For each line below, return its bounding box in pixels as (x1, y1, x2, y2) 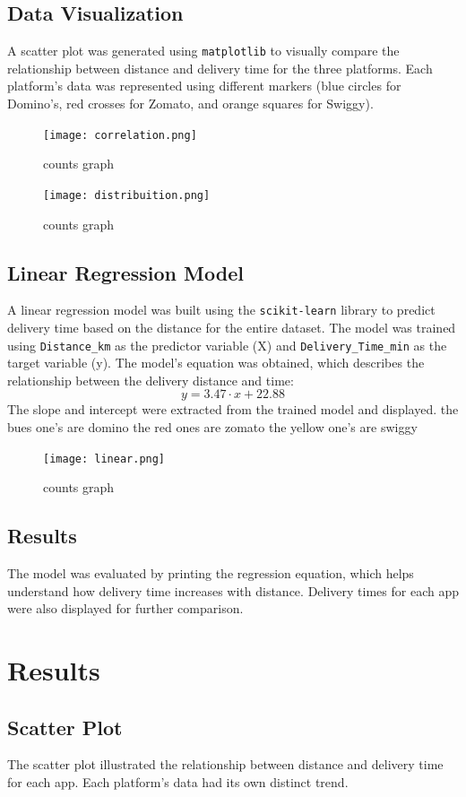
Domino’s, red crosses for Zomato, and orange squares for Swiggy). (7, 94, 374, 113)
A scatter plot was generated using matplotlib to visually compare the (7, 41, 400, 60)
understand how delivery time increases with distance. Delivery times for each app (7, 581, 459, 600)
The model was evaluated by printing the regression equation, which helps (7, 564, 414, 583)
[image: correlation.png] (43, 128, 197, 142)
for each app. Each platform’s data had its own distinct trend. (7, 773, 349, 792)
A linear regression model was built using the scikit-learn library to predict (7, 300, 436, 319)
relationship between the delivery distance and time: (7, 370, 294, 389)
